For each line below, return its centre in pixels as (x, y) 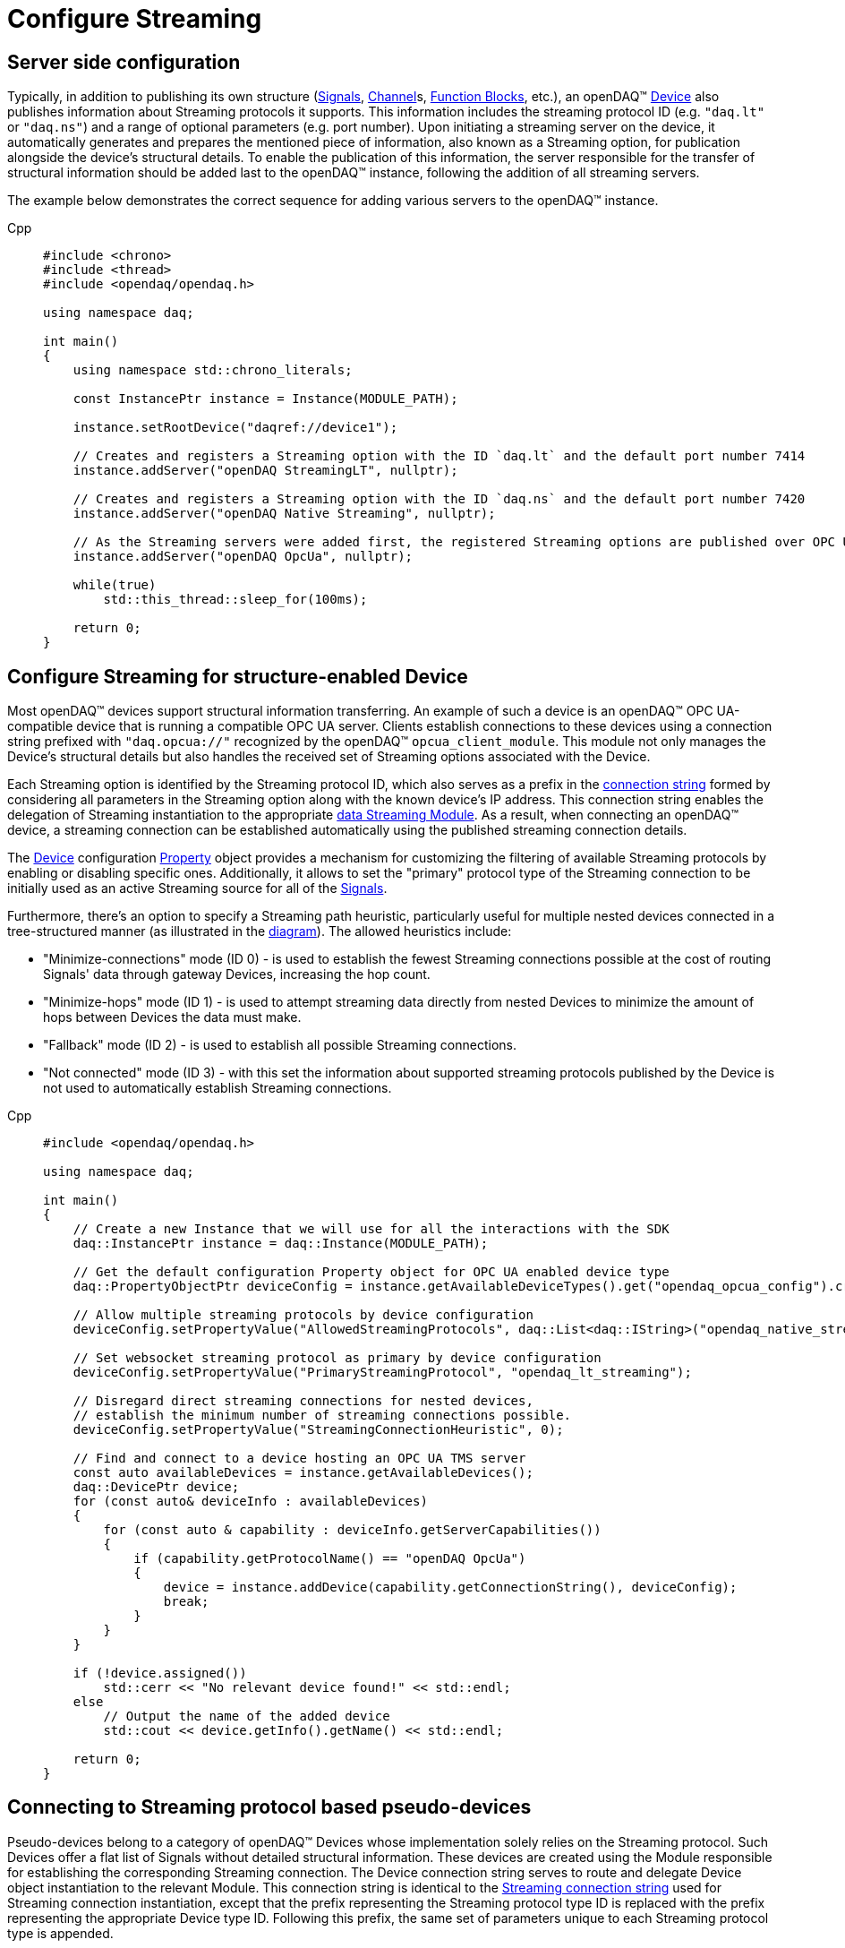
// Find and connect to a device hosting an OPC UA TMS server (299, 1459)
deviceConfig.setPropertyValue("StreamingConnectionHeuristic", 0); (318, 1430)
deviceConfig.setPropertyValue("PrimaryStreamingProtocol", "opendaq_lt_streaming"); (382, 1373)
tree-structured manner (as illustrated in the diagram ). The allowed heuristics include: (260, 931)
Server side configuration (124, 62)
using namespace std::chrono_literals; (213, 370)
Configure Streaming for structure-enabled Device (238, 676)
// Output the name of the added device (247, 1716)
